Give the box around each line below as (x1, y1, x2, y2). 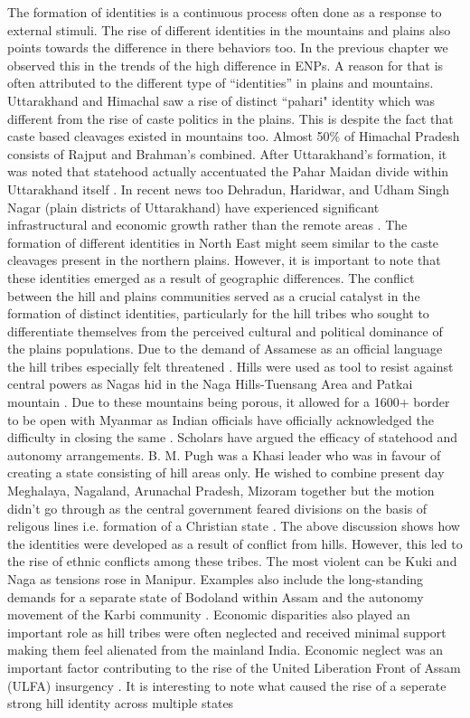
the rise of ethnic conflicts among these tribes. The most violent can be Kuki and (7, 552, 457, 571)
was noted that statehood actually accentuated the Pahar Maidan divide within (7, 162, 449, 181)
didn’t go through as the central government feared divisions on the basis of (7, 498, 428, 517)
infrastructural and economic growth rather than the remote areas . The (7, 215, 408, 234)
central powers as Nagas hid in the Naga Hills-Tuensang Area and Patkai (7, 374, 413, 393)
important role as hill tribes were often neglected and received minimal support (7, 622, 446, 641)
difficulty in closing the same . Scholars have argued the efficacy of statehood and (7, 428, 458, 447)
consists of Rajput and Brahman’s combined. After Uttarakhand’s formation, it (7, 144, 447, 163)
